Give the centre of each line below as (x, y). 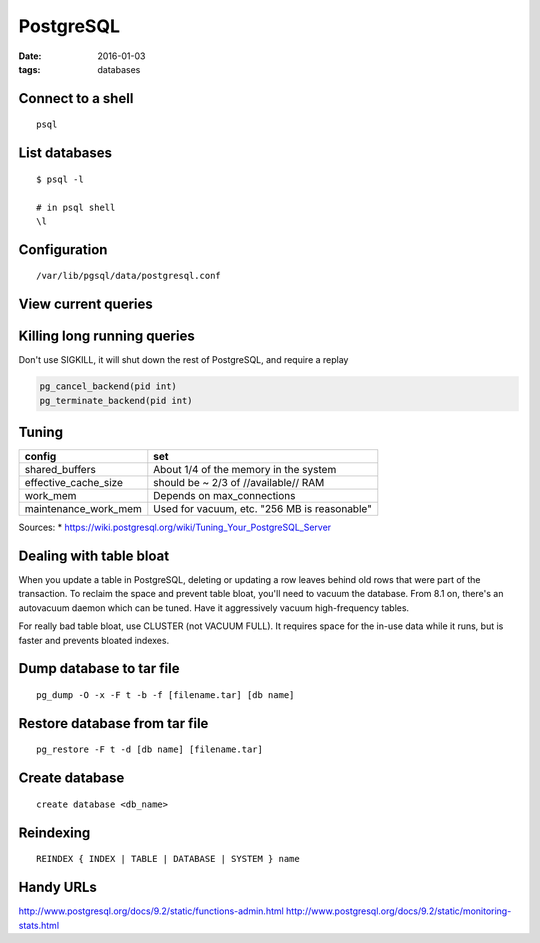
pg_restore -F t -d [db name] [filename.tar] (150, 749)
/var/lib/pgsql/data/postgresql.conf (129, 276)
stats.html (39, 925)
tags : (29, 69)
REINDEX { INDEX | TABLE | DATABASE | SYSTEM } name (168, 859)
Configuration (63, 249)
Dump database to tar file (99, 668)
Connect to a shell (76, 98)
